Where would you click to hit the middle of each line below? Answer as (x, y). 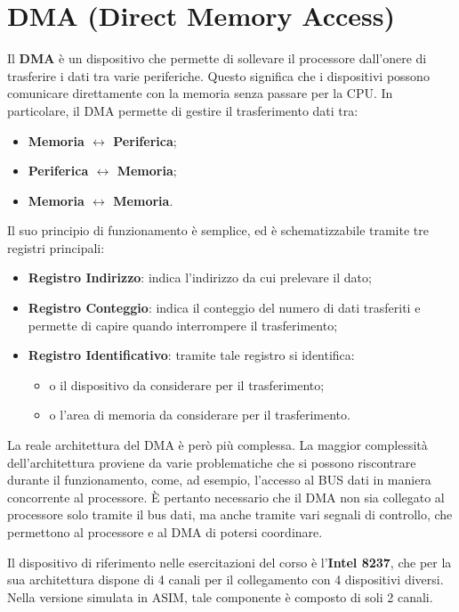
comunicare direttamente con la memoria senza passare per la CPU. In (200, 93)
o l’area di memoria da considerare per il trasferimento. (200, 415)
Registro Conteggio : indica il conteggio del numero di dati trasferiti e (224, 308)
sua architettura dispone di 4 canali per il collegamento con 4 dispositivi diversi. (225, 579)
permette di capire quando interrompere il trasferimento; (183, 325)
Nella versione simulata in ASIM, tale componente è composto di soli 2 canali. (220, 596)
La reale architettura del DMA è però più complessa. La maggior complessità (217, 445)
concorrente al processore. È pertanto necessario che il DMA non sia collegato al (226, 497)
